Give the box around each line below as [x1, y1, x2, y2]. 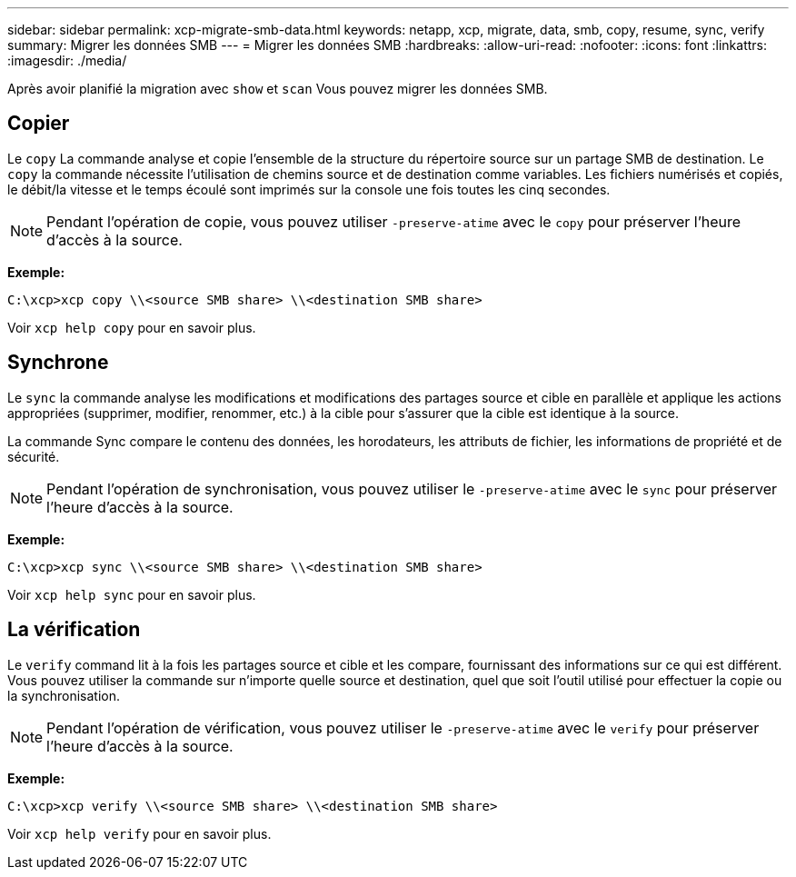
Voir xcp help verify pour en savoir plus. [7, 825, 272, 842]
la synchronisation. [7, 687, 121, 703]
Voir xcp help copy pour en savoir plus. [7, 319, 256, 335]
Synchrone [7, 351, 109, 374]
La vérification [7, 618, 141, 642]
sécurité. [7, 448, 60, 464]
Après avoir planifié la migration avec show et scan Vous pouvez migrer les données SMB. [7, 81, 548, 96]
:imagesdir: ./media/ [7, 53, 127, 68]
